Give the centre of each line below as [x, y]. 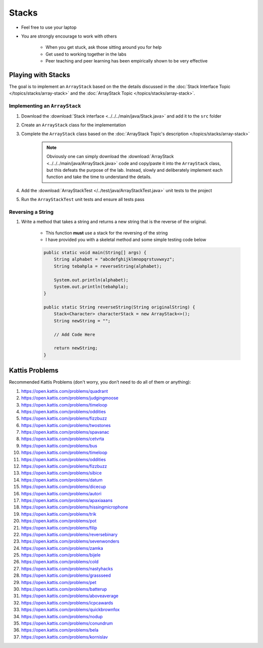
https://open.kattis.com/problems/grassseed [66, 575]
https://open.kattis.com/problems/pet [59, 582]
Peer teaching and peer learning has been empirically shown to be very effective [127, 61]
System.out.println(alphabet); [91, 280]
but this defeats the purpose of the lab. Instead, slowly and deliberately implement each [134, 170]
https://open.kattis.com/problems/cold [60, 562]
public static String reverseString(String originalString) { [119, 307]
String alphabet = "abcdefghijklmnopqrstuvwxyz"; [114, 259]
